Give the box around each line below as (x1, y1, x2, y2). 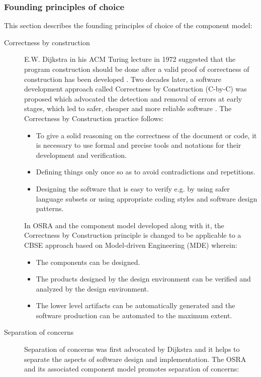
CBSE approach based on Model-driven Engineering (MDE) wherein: (24, 239, 237, 250)
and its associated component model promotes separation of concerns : (24, 363, 239, 374)
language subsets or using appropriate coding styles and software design (36, 193, 257, 204)
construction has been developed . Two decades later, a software (24, 73, 222, 84)
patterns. (36, 203, 64, 214)
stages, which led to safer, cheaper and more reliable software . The (24, 103, 232, 114)
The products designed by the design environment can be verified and (36, 273, 251, 284)
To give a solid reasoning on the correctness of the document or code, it (36, 130, 257, 140)
